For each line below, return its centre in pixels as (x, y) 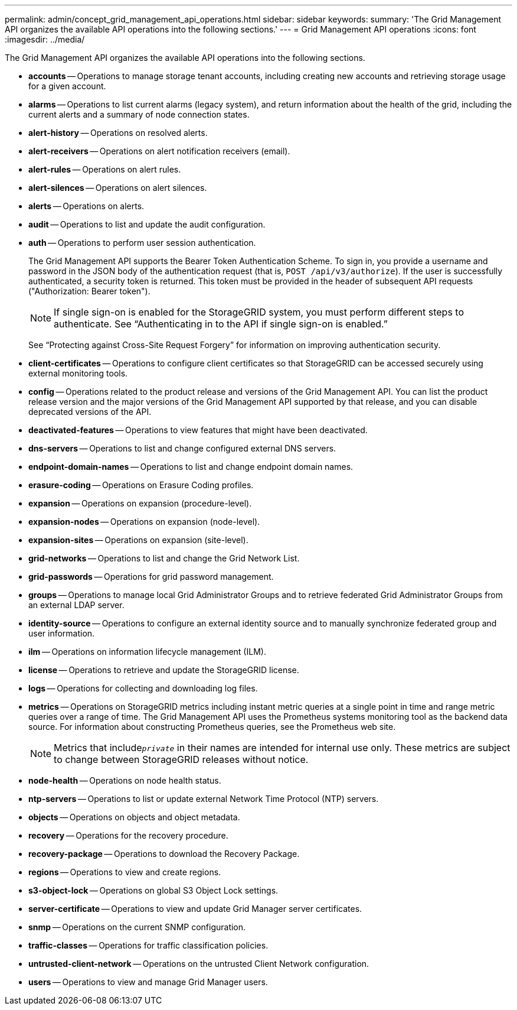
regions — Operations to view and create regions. (125, 872)
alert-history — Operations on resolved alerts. (118, 133)
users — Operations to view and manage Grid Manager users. (148, 982)
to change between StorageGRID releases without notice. (181, 759)
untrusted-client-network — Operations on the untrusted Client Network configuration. (199, 964)
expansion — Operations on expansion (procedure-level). (140, 503)
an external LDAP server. (76, 605)
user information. (62, 633)
